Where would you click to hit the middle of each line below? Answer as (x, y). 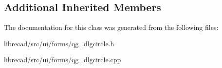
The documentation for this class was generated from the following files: (111, 27)
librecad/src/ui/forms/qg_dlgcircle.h (59, 43)
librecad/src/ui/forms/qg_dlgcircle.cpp (63, 60)
